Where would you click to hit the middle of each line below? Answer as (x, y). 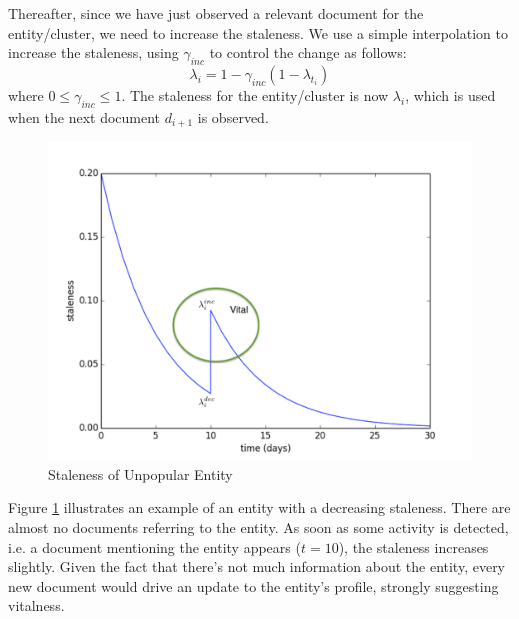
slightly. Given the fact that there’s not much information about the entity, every (257, 566)
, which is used (450, 94)
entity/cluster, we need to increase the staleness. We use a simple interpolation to (258, 32)
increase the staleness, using (93, 52)
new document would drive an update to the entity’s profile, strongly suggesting (253, 585)
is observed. (233, 116)
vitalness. (36, 605)
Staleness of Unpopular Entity (140, 473)
